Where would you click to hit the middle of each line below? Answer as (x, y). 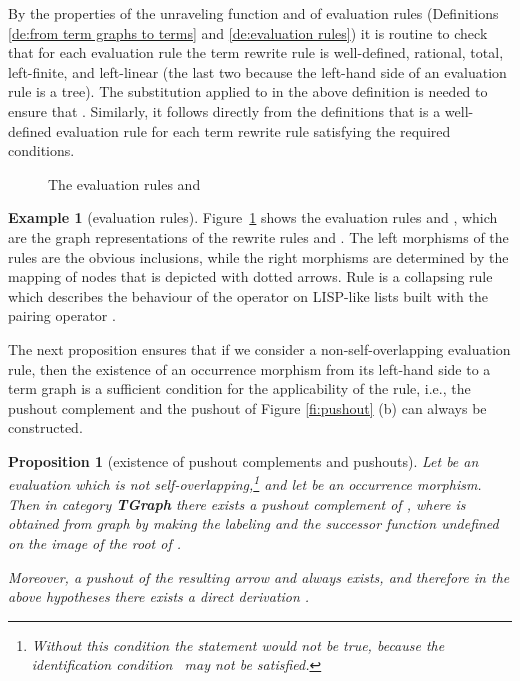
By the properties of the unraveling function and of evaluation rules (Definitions (253, 13)
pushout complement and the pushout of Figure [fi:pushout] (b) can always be (247, 407)
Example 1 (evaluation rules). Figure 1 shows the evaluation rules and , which (253, 217)
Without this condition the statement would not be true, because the (238, 644)
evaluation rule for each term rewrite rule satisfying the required (253, 130)
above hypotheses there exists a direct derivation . (159, 596)
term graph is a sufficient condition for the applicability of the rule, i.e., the (239, 388)
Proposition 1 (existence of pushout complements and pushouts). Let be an (243, 460)
